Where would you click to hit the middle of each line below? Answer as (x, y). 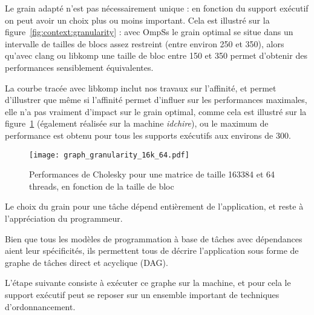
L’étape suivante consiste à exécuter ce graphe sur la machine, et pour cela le (148, 283)
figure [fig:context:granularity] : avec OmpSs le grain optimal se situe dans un (149, 32)
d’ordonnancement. (40, 306)
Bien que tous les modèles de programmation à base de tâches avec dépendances (154, 238)
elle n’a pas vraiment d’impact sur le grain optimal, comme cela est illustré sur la (156, 111)
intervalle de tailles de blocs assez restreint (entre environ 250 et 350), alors (145, 43)
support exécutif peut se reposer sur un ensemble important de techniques (142, 294)
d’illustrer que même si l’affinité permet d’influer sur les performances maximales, (156, 100)
